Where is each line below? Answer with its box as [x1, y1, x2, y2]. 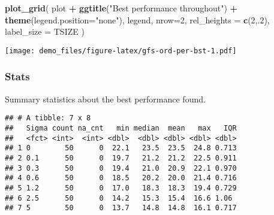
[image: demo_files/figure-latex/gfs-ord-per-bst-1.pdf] [5, 46, 237, 55]
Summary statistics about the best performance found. [5, 92, 206, 105]
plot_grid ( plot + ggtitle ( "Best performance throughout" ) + [5, 2, 238, 14]
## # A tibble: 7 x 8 [5, 114, 91, 123]
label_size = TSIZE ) [5, 25, 85, 38]
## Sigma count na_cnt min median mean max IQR [5, 123, 237, 132]
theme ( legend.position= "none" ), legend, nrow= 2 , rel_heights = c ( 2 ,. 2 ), [5, 13, 270, 26]
